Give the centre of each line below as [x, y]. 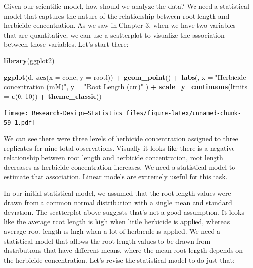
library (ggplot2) [29, 60]
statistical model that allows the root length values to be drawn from [107, 240]
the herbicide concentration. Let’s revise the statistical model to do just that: [119, 259]
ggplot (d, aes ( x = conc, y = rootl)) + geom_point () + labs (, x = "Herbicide [125, 77]
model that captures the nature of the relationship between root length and [117, 15]
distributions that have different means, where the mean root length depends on [124, 250]
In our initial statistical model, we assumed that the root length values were [117, 193]
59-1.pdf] [20, 123]
